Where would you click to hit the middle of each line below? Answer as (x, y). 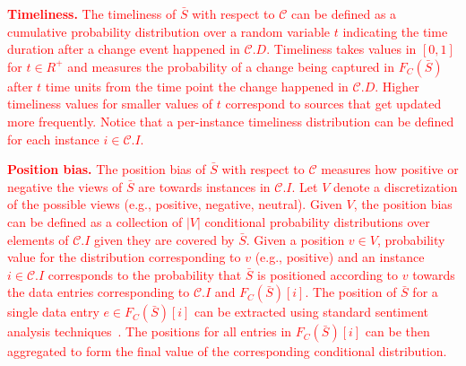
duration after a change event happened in (124, 49)
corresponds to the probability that (145, 274)
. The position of (351, 292)
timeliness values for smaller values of (110, 104)
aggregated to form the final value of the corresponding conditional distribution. (227, 351)
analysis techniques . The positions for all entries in (150, 331)
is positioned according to (328, 274)
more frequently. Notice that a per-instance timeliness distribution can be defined (231, 121)
